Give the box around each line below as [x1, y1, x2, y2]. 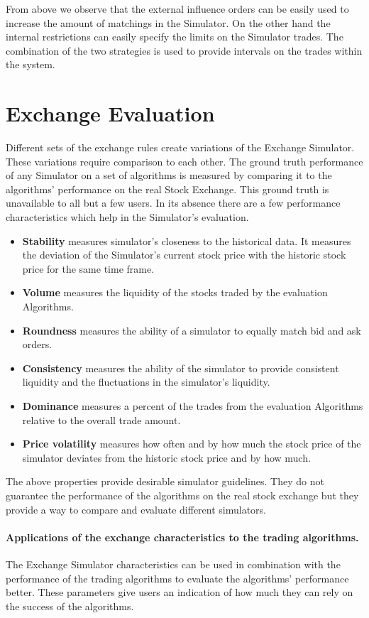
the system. [6, 57, 55, 72]
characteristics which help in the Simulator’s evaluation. [6, 210, 249, 224]
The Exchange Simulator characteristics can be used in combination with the [6, 556, 341, 571]
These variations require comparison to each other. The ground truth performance [6, 153, 363, 168]
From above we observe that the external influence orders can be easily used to [6, 1, 349, 16]
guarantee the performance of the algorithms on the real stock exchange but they [6, 487, 359, 502]
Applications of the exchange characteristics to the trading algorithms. [6, 529, 359, 544]
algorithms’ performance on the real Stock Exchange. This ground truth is [6, 181, 329, 196]
